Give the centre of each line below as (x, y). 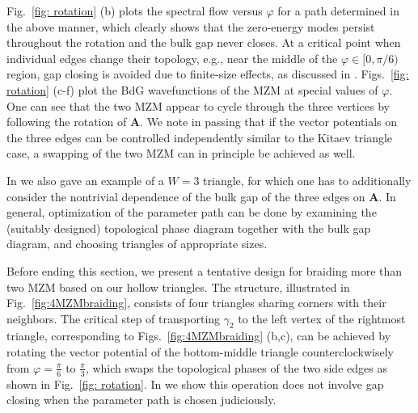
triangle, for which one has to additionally (307, 180)
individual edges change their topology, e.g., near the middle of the (172, 58)
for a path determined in (338, 11)
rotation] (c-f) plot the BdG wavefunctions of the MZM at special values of (192, 89)
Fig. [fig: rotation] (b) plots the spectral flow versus (135, 11)
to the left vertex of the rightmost (322, 318)
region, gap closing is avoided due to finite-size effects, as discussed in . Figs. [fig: (208, 74)
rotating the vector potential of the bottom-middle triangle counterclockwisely (200, 352)
